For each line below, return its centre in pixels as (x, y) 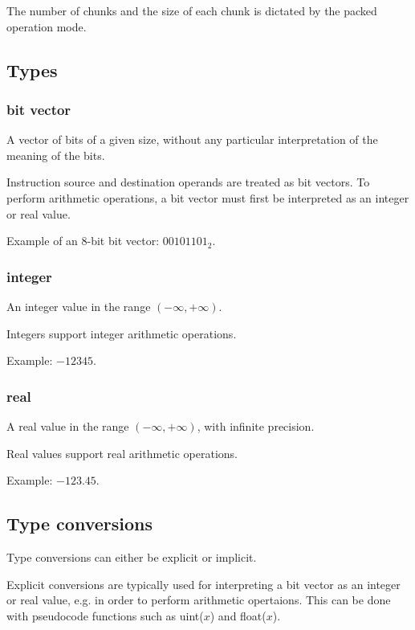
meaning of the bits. (56, 155)
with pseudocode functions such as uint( (105, 615)
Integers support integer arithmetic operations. (122, 333)
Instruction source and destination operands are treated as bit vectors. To (188, 182)
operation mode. (47, 26)
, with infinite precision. (256, 425)
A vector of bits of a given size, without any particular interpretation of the (192, 139)
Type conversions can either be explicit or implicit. (132, 556)
